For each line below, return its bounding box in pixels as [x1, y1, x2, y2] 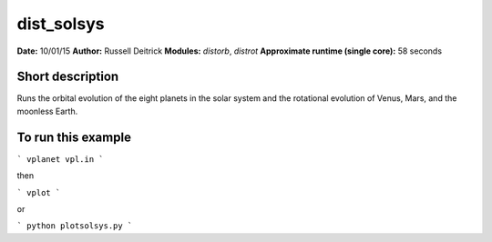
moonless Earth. [16, 106, 78, 116]
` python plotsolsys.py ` [16, 221, 133, 231]
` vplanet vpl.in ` [16, 154, 104, 164]
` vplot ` [16, 187, 61, 197]
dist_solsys [16, 14, 105, 34]
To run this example [16, 129, 132, 145]
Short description [16, 69, 119, 85]
